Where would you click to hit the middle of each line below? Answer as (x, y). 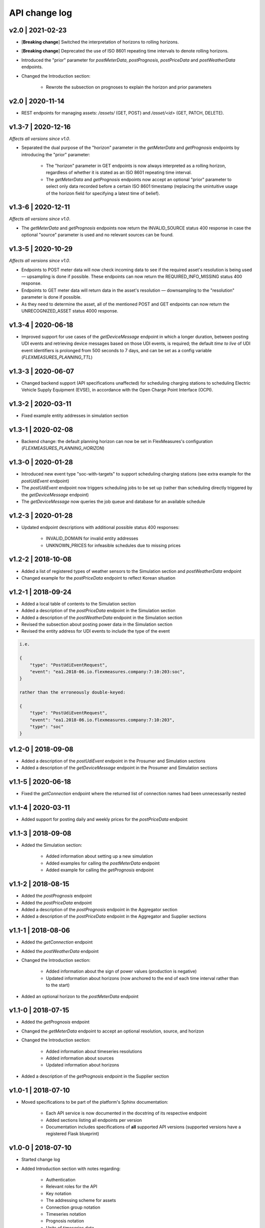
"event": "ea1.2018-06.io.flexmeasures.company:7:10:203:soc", (107, 671)
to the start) (58, 985)
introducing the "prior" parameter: (56, 154)
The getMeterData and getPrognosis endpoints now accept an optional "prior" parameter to (139, 179)
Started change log (41, 1160)
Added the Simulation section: (52, 845)
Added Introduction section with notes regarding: (71, 1169)
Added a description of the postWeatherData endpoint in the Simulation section (102, 617)
